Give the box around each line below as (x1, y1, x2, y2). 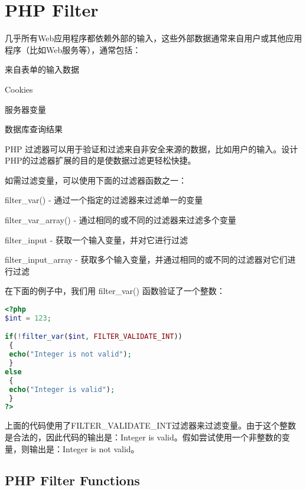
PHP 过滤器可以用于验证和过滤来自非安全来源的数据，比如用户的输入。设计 (5, 142, 298, 155)
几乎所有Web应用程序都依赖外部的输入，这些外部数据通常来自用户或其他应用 (5, 32, 302, 44)
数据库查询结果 (5, 123, 63, 135)
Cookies (5, 83, 33, 95)
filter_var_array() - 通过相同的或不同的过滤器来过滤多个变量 (5, 214, 236, 226)
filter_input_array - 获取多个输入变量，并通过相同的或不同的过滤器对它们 (5, 253, 288, 266)
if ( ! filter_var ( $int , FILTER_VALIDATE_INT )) (5, 332, 183, 341)
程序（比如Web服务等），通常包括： (5, 43, 141, 55)
